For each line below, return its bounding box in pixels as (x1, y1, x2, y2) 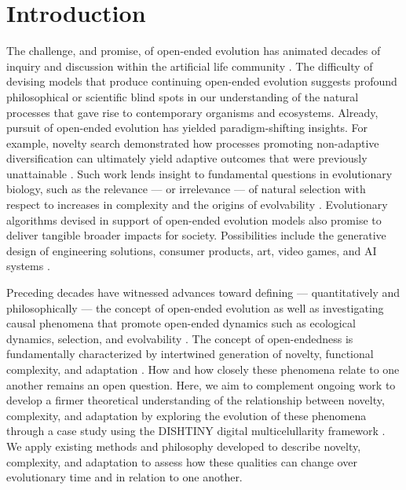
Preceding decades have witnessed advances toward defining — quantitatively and (6, 284, 401, 301)
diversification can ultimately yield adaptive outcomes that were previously (6, 150, 368, 166)
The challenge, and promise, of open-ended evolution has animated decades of (6, 42, 381, 59)
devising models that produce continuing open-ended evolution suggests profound (6, 73, 397, 90)
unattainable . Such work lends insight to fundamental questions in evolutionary (6, 165, 393, 181)
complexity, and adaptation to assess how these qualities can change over (6, 453, 357, 470)
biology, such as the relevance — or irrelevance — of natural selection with (6, 181, 366, 197)
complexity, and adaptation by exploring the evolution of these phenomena (6, 407, 367, 423)
